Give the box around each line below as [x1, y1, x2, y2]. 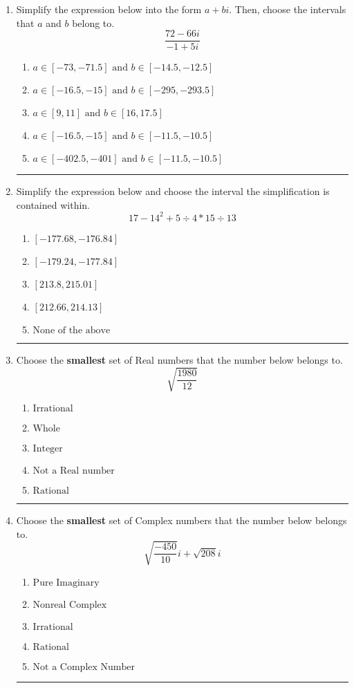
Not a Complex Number [32, 662, 135, 672]
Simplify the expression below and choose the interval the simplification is [16, 184, 330, 198]
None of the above [32, 325, 111, 335]
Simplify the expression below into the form [16, 2, 202, 16]
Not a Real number [32, 466, 115, 476]
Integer [32, 444, 63, 454]
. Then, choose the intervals [229, 2, 346, 16]
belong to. [72, 15, 115, 30]
